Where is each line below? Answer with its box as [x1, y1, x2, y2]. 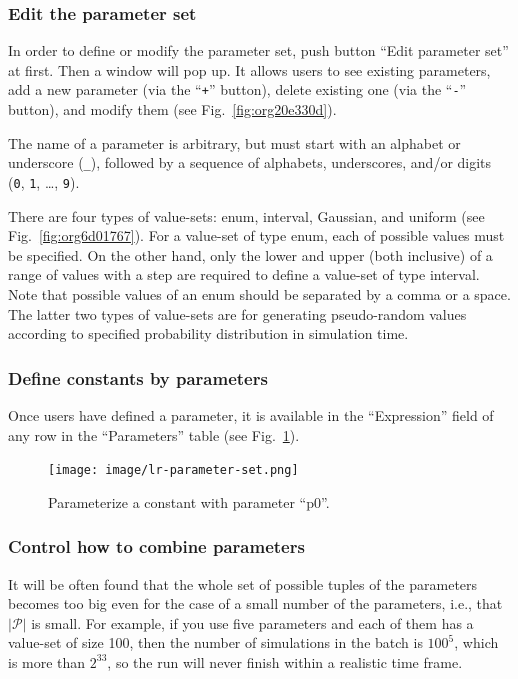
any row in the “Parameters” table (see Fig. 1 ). [8, 424, 300, 445]
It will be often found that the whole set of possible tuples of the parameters [8, 573, 478, 594]
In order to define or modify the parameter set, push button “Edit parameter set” [8, 40, 509, 61]
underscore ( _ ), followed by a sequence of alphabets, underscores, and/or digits [8, 152, 492, 173]
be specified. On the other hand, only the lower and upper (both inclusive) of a [8, 244, 493, 265]
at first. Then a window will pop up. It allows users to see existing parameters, [8, 59, 491, 80]
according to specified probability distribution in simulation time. [8, 323, 409, 344]
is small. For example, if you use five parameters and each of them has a [31, 612, 474, 633]
